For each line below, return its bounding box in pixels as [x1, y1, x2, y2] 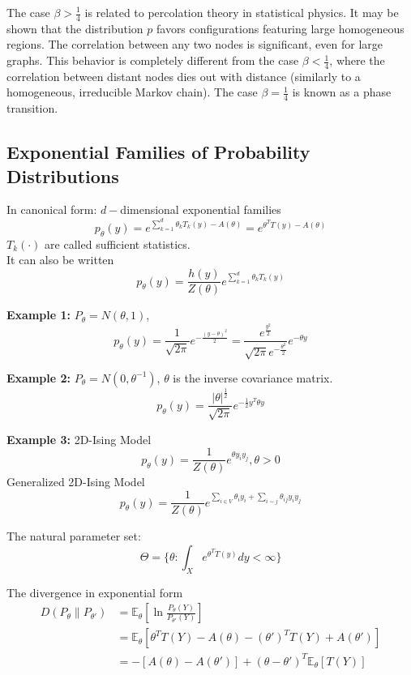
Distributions [6, 163, 119, 188]
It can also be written [6, 251, 114, 268]
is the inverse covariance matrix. [173, 369, 333, 386]
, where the [329, 52, 385, 69]
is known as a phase [292, 83, 392, 100]
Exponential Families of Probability [6, 139, 310, 164]
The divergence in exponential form [6, 583, 183, 600]
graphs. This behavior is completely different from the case [6, 52, 299, 69]
